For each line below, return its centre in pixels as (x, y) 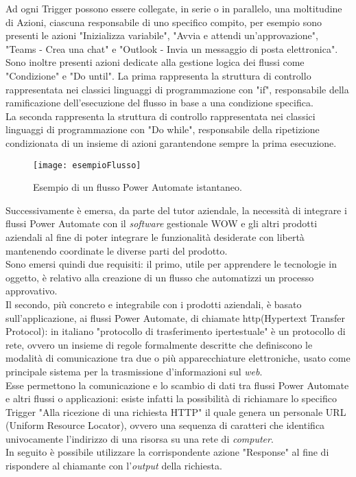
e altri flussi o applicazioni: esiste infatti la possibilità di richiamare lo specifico (171, 398)
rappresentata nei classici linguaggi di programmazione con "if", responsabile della (177, 89)
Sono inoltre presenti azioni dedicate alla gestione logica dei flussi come (155, 62)
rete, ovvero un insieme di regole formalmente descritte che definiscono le (159, 344)
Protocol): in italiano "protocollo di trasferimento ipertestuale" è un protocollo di (176, 331)
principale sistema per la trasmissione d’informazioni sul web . (134, 371)
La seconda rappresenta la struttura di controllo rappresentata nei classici (161, 116)
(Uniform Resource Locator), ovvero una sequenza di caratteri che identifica (165, 425)
